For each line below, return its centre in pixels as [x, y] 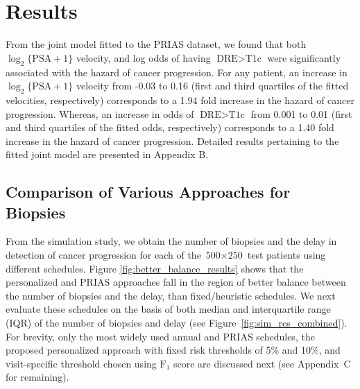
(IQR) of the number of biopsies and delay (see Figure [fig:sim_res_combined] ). [177, 323]
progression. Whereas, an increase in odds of [100, 113]
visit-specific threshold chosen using [81, 363]
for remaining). [37, 377]
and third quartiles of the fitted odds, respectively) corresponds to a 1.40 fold [170, 127]
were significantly [304, 57]
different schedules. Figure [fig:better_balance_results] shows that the [155, 268]
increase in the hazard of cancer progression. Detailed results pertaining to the [172, 140]
